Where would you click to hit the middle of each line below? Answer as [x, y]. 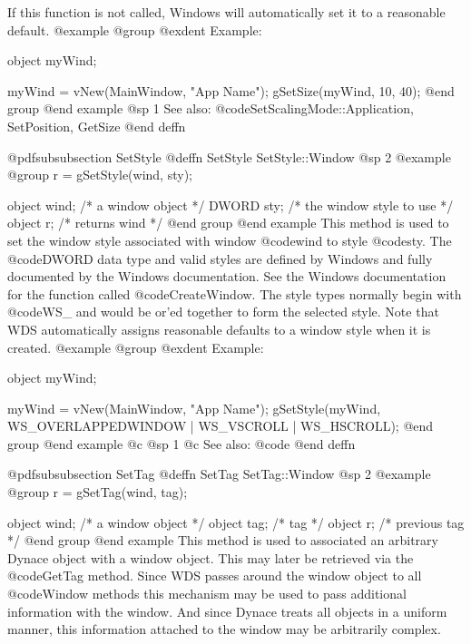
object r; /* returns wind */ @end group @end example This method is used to [228, 223]
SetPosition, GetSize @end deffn [97, 126]
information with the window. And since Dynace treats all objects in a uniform [227, 611]
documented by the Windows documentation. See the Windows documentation [227, 276]
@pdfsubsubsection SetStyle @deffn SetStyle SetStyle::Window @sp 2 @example [229, 156]
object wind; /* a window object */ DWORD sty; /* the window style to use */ [231, 205]
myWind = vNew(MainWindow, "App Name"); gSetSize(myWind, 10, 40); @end [231, 90]
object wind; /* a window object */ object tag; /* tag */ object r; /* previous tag [236, 522]
